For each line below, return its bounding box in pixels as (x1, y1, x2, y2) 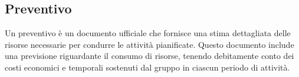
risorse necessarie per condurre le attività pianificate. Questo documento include (5, 38, 294, 50)
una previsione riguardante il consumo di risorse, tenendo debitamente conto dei (5, 50, 294, 62)
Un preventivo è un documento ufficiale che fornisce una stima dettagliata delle (5, 27, 291, 39)
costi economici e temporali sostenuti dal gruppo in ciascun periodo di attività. (5, 61, 290, 73)
